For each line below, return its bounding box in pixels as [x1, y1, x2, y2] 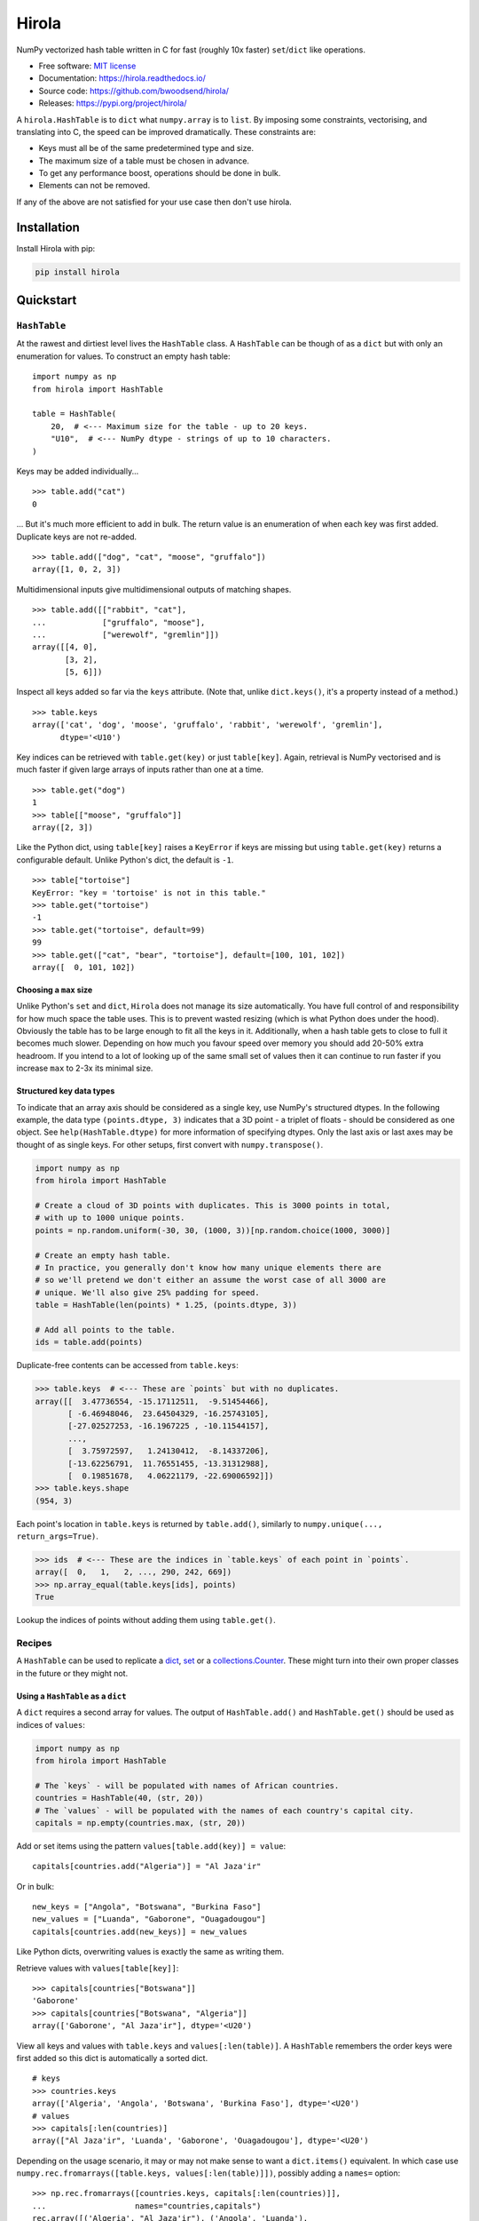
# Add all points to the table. [35, 1325, 177, 1334]
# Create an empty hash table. [35, 1250, 172, 1261]
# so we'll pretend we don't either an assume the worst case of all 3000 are [35, 1275, 386, 1286]
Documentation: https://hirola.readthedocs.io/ [38, 73, 206, 84]
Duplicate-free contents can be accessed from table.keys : [16, 1360, 239, 1371]
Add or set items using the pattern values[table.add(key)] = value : [16, 1840, 287, 1851]
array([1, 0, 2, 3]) [32, 564, 122, 575]
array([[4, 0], [32, 642, 98, 652]
